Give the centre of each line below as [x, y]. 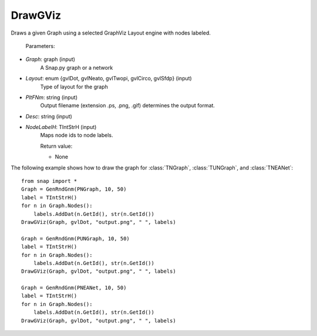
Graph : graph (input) [50, 59]
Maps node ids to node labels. [77, 135]
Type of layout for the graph [74, 86]
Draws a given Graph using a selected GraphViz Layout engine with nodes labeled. [111, 33]
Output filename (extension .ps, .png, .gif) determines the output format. [128, 106]
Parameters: [40, 46]
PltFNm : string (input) [52, 97]
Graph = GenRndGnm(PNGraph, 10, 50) [74, 189]
